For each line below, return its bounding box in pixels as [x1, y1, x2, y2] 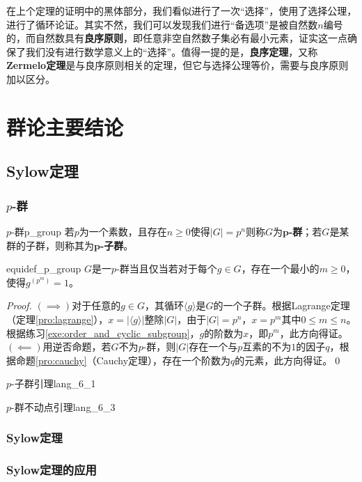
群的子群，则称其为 [6, 238, 94, 252]
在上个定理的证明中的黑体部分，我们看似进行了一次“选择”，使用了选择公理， [6, 3, 357, 17]
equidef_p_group [6, 261, 81, 276]
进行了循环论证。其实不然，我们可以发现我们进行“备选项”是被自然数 [6, 17, 318, 31]
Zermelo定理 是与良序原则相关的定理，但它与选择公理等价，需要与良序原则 [6, 58, 349, 72]
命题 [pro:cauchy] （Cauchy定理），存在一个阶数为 [15, 352, 231, 367]
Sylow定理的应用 [6, 461, 97, 479]
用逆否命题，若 [42, 339, 111, 354]
